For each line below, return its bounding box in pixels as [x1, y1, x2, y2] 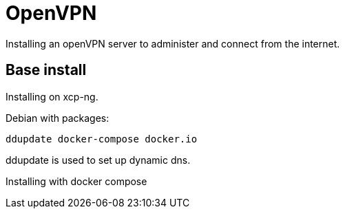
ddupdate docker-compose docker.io [6, 133, 198, 145]
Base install [6, 61, 87, 79]
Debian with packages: [6, 111, 109, 124]
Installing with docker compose [6, 175, 147, 187]
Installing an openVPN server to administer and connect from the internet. [6, 37, 340, 50]
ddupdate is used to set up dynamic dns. [6, 153, 191, 166]
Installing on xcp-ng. [6, 90, 98, 103]
